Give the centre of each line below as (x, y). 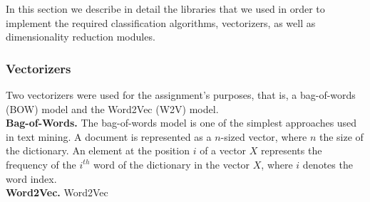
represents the (292, 150)
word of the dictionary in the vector (171, 164)
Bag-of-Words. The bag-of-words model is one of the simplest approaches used (181, 123)
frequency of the (41, 164)
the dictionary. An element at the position (98, 150)
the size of (341, 136)
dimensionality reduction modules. (81, 37)
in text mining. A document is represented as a (109, 136)
